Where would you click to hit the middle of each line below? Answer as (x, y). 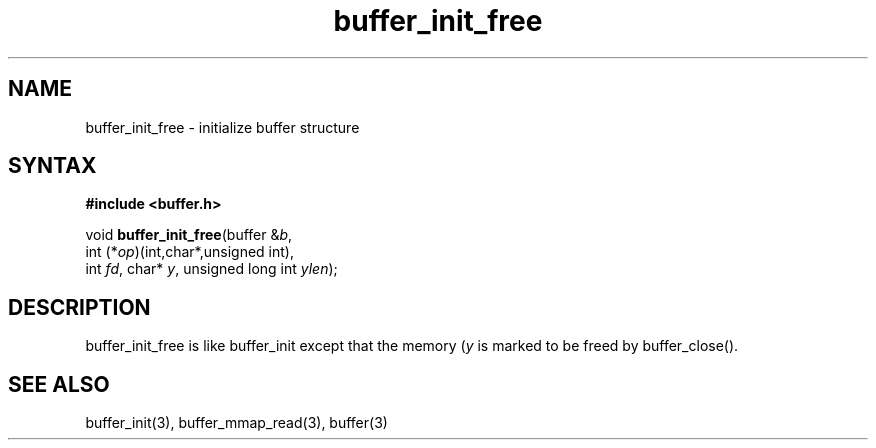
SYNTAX (52, 166)
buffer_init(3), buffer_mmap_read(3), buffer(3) (236, 423)
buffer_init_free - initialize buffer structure (222, 127)
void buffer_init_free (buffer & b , (189, 235)
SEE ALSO (59, 384)
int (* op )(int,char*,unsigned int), (189, 252)
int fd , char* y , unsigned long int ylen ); (211, 269)
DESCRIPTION (79, 307)
